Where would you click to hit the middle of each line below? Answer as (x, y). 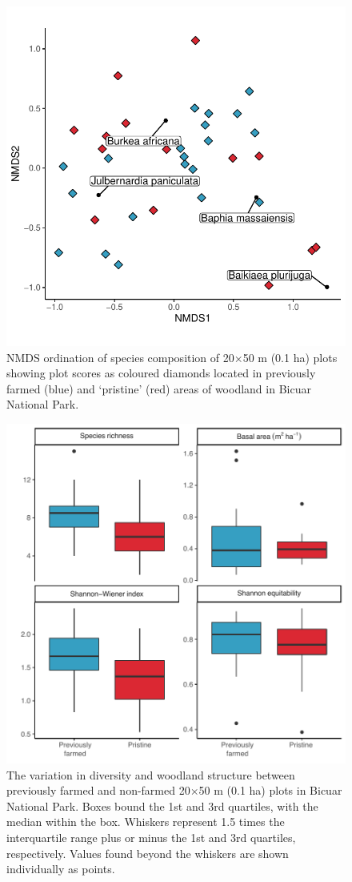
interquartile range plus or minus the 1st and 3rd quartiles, (151, 837)
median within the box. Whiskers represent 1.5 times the (146, 822)
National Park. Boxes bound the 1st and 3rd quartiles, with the (162, 805)
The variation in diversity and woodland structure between (151, 774)
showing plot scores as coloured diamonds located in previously (161, 373)
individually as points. (61, 869)
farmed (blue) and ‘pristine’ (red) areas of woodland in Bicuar (159, 388)
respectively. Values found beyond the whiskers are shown (148, 853)
